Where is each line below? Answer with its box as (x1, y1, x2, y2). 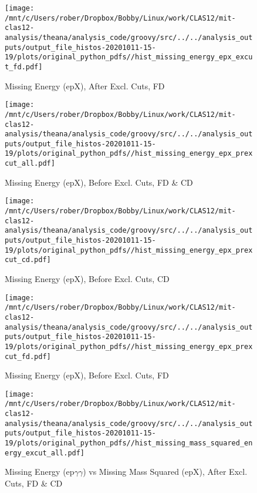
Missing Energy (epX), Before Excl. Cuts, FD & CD (5, 176, 193, 188)
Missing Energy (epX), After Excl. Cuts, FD (5, 79, 165, 92)
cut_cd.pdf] (5, 256, 51, 264)
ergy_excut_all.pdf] (5, 448, 85, 457)
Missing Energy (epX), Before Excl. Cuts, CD (5, 272, 170, 284)
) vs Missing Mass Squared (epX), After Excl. (83, 465, 248, 478)
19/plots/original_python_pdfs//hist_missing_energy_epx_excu (5, 53, 253, 62)
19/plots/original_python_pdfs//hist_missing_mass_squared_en (5, 439, 253, 448)
